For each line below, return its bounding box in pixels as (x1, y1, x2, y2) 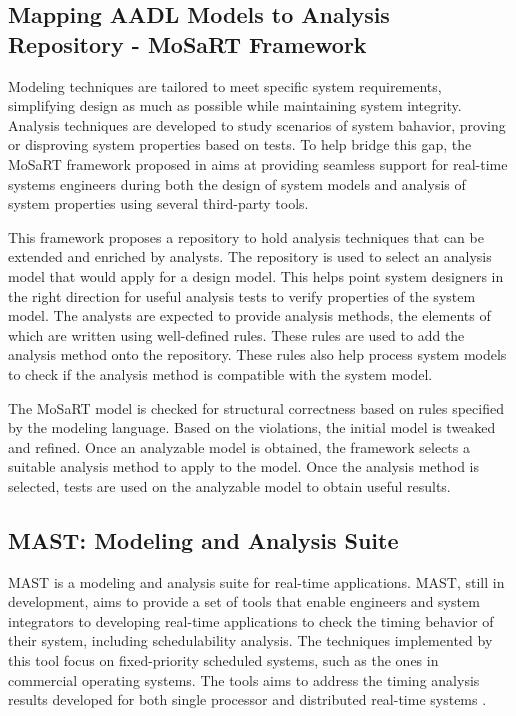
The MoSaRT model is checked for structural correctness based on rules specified (8, 397, 504, 418)
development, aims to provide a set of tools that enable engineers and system (8, 591, 480, 612)
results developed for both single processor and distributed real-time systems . (8, 689, 487, 710)
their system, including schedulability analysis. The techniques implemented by (8, 630, 493, 651)
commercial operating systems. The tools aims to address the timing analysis (8, 669, 480, 690)
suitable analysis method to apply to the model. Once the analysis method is (8, 456, 480, 477)
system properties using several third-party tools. (8, 193, 309, 214)
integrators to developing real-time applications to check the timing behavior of (8, 610, 494, 631)
